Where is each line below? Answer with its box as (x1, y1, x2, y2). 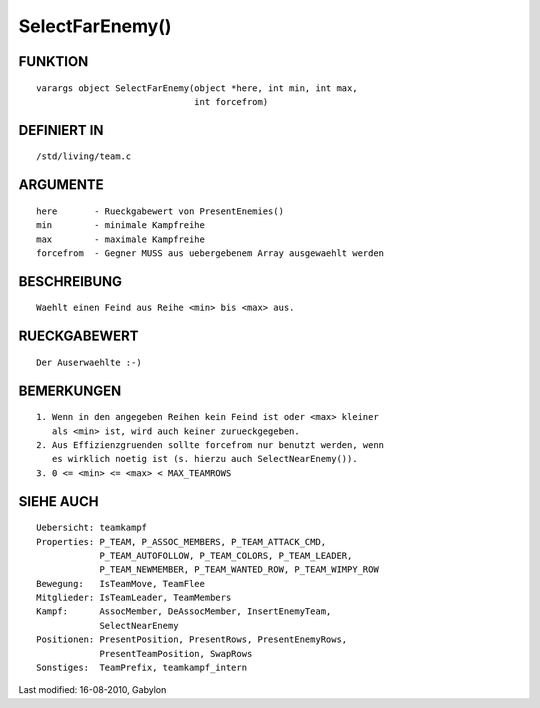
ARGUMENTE (18, 176, 104, 194)
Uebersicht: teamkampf (36, 522, 148, 534)
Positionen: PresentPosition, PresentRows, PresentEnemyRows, (36, 634, 348, 645)
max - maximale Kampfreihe (36, 233, 205, 245)
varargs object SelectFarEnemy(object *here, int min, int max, (36, 82, 359, 94)
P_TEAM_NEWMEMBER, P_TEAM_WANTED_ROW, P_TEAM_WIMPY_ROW (99, 564, 379, 575)
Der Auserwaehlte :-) (36, 356, 142, 368)
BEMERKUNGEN (18, 382, 122, 399)
